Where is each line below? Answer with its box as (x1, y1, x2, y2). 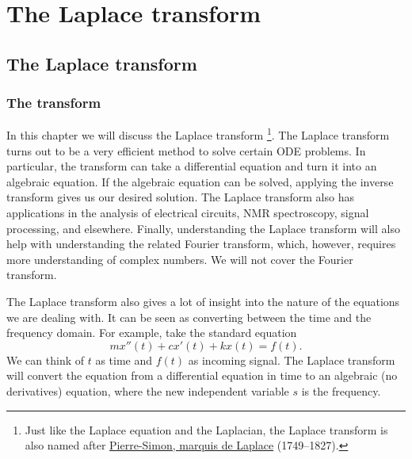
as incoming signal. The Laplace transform (188, 351, 395, 368)
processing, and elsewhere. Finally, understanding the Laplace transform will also (6, 220, 400, 236)
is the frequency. (301, 382, 381, 399)
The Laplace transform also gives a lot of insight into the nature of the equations (6, 293, 400, 309)
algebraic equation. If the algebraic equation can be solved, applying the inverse (6, 173, 394, 189)
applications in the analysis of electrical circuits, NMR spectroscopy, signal (6, 205, 369, 220)
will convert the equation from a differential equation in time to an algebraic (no (6, 367, 398, 384)
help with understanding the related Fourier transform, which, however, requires (6, 235, 396, 252)
